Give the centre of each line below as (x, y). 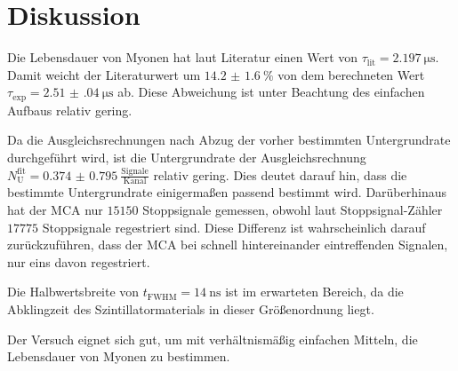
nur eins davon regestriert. (79, 261)
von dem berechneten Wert (351, 74)
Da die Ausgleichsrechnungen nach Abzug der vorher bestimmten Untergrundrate (229, 140)
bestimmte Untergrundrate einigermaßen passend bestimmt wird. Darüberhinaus (227, 192)
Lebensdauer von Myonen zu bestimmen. (119, 356)
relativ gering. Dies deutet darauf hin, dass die (280, 174)
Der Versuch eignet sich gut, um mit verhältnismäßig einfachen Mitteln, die (213, 339)
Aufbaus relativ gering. (70, 110)
